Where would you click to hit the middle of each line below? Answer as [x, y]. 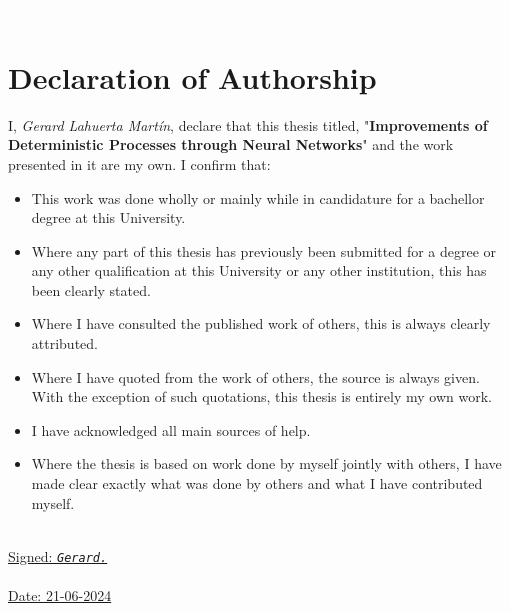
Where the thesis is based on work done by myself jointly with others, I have [266, 463]
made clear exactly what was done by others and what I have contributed [257, 483]
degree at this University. [108, 217]
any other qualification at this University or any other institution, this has [259, 270]
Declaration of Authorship [192, 76]
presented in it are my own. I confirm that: [139, 163]
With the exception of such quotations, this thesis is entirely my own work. [261, 396]
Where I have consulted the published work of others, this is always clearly [261, 323]
